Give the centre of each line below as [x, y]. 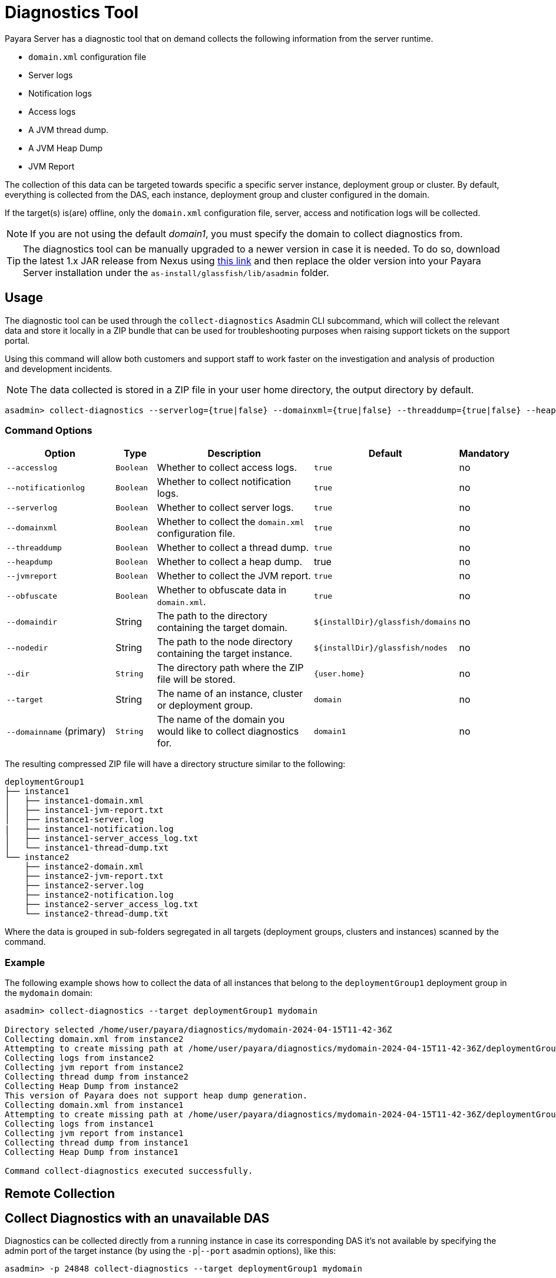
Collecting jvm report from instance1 [94, 1133]
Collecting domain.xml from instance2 [94, 1039]
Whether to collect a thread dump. [233, 548]
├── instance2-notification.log [99, 895]
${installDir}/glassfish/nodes [380, 648]
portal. [17, 340]
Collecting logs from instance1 [79, 1124]
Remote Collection [60, 1193]
